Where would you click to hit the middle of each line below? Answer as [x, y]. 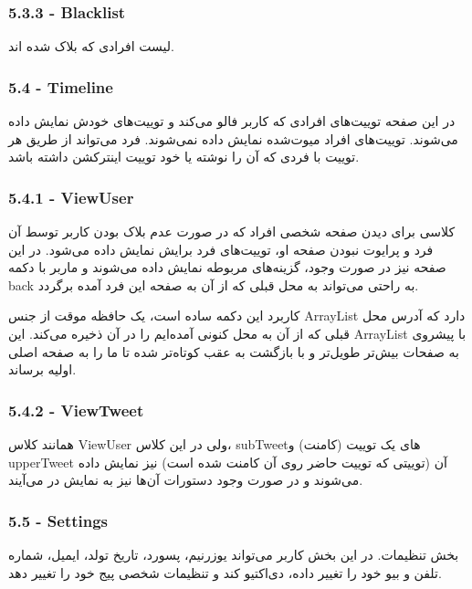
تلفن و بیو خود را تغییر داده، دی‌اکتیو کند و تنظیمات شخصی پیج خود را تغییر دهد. [225, 572]
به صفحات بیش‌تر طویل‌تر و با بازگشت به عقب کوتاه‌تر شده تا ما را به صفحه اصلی [234, 351]
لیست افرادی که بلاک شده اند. [91, 46]
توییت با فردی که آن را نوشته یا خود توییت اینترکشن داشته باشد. [184, 157]
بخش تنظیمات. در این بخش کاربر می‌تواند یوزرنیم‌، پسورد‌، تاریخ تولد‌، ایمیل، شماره [234, 554]
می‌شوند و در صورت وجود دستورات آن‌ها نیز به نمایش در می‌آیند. [186, 480]
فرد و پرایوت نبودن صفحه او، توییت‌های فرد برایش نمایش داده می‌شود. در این [221, 249]
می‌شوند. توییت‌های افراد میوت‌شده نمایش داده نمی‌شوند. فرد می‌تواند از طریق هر [233, 138]
